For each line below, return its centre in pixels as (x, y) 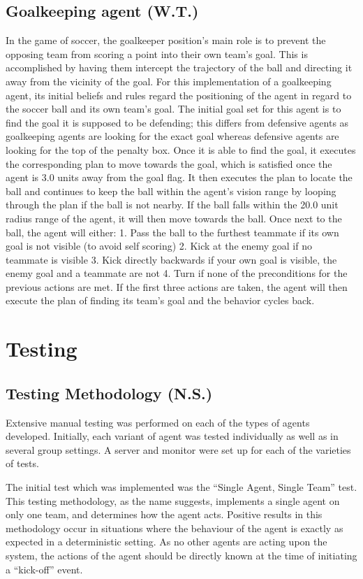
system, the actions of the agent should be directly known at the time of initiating (181, 555)
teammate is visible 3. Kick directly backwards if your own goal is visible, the (171, 259)
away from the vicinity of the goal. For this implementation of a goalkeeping (169, 81)
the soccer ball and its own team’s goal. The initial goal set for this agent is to (173, 109)
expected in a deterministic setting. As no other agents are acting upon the (166, 542)
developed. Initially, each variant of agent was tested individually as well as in (172, 436)
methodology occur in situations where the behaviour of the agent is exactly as (175, 528)
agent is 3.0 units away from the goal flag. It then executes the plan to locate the (179, 177)
